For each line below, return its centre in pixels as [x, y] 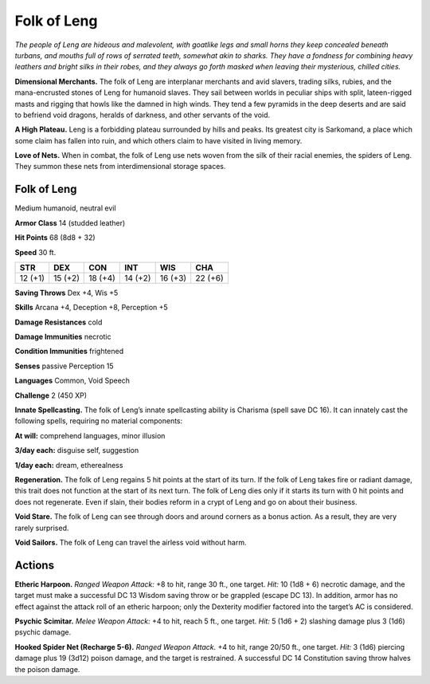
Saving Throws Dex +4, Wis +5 [66, 293]
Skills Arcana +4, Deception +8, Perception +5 [92, 308]
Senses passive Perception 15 [64, 366]
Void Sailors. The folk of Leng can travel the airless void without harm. [131, 542]
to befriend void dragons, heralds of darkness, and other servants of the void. [143, 115]
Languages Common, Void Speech [72, 381]
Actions [35, 565]
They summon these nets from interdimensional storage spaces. [120, 167]
